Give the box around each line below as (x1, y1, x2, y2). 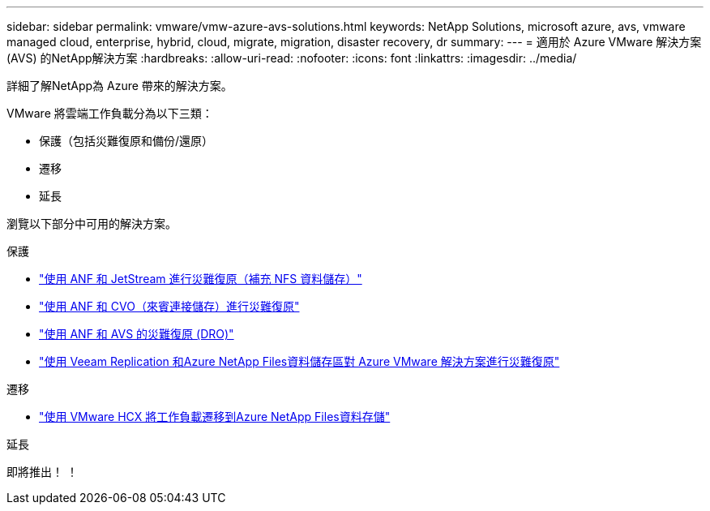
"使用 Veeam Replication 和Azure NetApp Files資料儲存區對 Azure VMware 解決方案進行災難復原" (39, 354, 560, 368)
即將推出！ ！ (6, 465, 78, 479)
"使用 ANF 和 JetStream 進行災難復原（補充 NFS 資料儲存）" (39, 272, 362, 286)
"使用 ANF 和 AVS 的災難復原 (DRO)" (39, 327, 234, 341)
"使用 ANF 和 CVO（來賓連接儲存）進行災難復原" (39, 299, 300, 313)
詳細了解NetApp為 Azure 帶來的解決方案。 (6, 79, 233, 92)
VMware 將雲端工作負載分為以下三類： (6, 106, 213, 120)
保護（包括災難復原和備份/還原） (39, 134, 214, 148)
